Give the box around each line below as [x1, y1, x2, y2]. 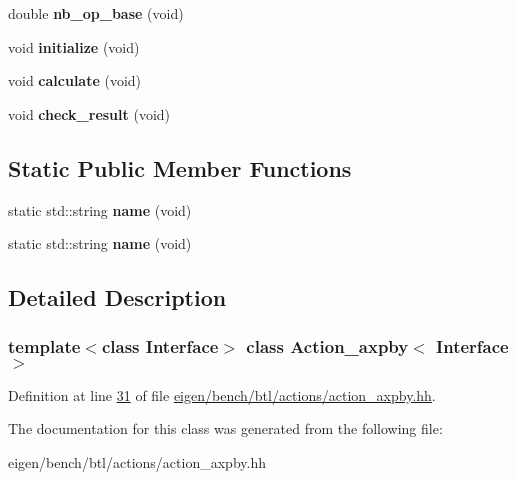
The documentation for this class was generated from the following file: [8, 418, 443, 439]
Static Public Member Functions [8, 152, 352, 183]
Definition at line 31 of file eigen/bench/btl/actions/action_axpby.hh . [8, 384, 436, 405]
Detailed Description [8, 282, 227, 313]
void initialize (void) [8, 36, 140, 57]
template [8, 334, 81, 359]
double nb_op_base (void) [8, 3, 184, 23]
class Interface [101, 334, 219, 359]
